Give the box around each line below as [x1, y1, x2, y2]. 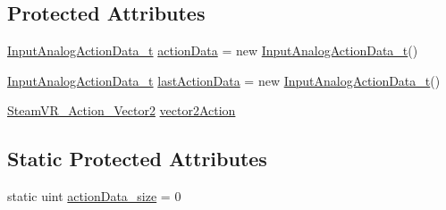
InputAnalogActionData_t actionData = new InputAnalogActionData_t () [7, 41, 418, 60]
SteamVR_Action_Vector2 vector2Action [7, 101, 236, 120]
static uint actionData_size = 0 [7, 187, 181, 206]
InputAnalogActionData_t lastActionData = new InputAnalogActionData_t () [7, 71, 441, 89]
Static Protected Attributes [7, 145, 267, 172]
